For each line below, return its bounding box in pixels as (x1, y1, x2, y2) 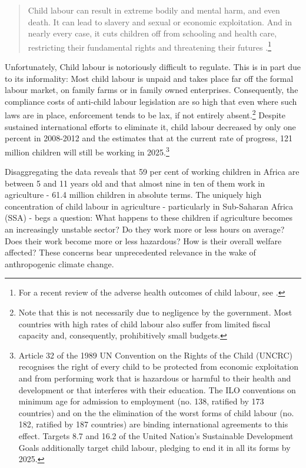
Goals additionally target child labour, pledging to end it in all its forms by (18, 441, 291, 453)
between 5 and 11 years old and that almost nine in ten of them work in (5, 177, 265, 189)
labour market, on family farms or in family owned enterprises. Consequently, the (5, 84, 298, 96)
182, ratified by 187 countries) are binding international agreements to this (18, 418, 288, 430)
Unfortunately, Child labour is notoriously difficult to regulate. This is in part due (5, 61, 301, 73)
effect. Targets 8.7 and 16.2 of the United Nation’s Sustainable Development (18, 429, 294, 442)
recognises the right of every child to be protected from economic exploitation (18, 360, 298, 373)
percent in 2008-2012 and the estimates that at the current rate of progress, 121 (5, 132, 292, 144)
